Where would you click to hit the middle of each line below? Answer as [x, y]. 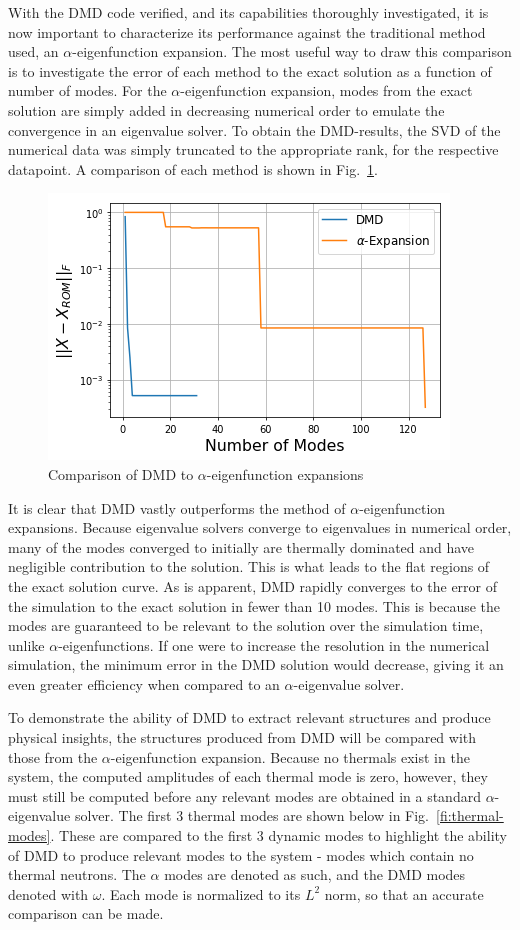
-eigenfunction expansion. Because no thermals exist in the [290, 756]
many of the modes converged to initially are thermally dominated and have [241, 546]
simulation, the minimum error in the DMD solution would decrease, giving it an [256, 664]
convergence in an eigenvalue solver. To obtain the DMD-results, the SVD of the [254, 129]
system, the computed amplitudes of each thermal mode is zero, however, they [248, 776]
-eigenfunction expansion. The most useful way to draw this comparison [292, 51]
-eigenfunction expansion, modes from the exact [326, 90]
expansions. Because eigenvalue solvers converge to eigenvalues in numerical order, [260, 527]
